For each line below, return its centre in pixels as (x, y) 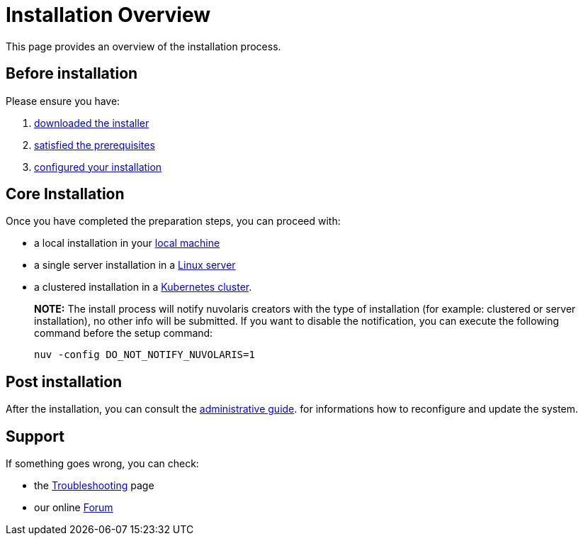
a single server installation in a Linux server (135, 265)
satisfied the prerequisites (95, 145)
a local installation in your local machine (127, 243)
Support (35, 436)
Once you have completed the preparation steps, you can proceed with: (173, 221)
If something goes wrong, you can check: (102, 464)
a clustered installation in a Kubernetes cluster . (143, 287)
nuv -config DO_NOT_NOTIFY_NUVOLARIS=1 (145, 355)
